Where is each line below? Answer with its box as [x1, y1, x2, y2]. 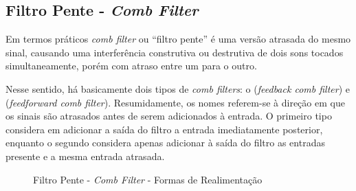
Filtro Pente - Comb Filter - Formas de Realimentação [33, 172, 263, 186]
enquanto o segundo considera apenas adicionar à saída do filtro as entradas [5, 135, 325, 150]
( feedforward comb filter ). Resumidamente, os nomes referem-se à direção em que [5, 95, 345, 109]
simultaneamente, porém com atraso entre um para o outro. [5, 58, 257, 73]
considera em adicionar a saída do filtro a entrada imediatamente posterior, [5, 122, 323, 136]
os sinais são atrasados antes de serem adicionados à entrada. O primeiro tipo [5, 109, 332, 123]
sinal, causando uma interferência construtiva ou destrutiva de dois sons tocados [5, 45, 344, 59]
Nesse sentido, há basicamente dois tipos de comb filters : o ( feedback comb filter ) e [5, 81, 350, 95]
